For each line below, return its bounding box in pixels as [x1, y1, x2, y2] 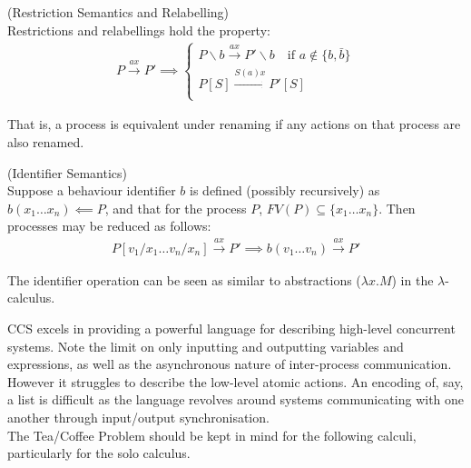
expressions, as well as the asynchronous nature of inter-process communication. [7, 354, 452, 373]
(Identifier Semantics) [7, 163, 127, 182]
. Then [378, 198, 416, 217]
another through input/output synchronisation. [7, 407, 270, 426]
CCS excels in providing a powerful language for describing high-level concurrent [7, 318, 456, 337]
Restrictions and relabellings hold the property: [7, 20, 270, 39]
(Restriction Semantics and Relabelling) [7, 3, 230, 21]
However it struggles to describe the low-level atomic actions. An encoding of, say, [7, 372, 464, 391]
